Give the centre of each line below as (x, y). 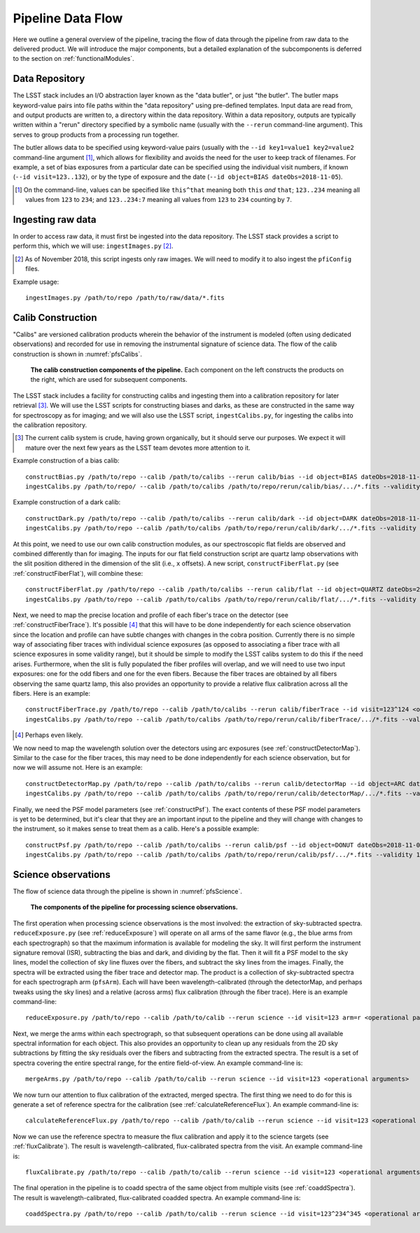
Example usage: (36, 282)
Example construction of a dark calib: (67, 502)
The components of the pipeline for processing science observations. (134, 907)
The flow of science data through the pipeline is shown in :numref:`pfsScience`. (128, 891)
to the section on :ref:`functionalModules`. (73, 59)
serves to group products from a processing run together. (96, 135)
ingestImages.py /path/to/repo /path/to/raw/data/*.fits (125, 298)
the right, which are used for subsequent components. (109, 380)
